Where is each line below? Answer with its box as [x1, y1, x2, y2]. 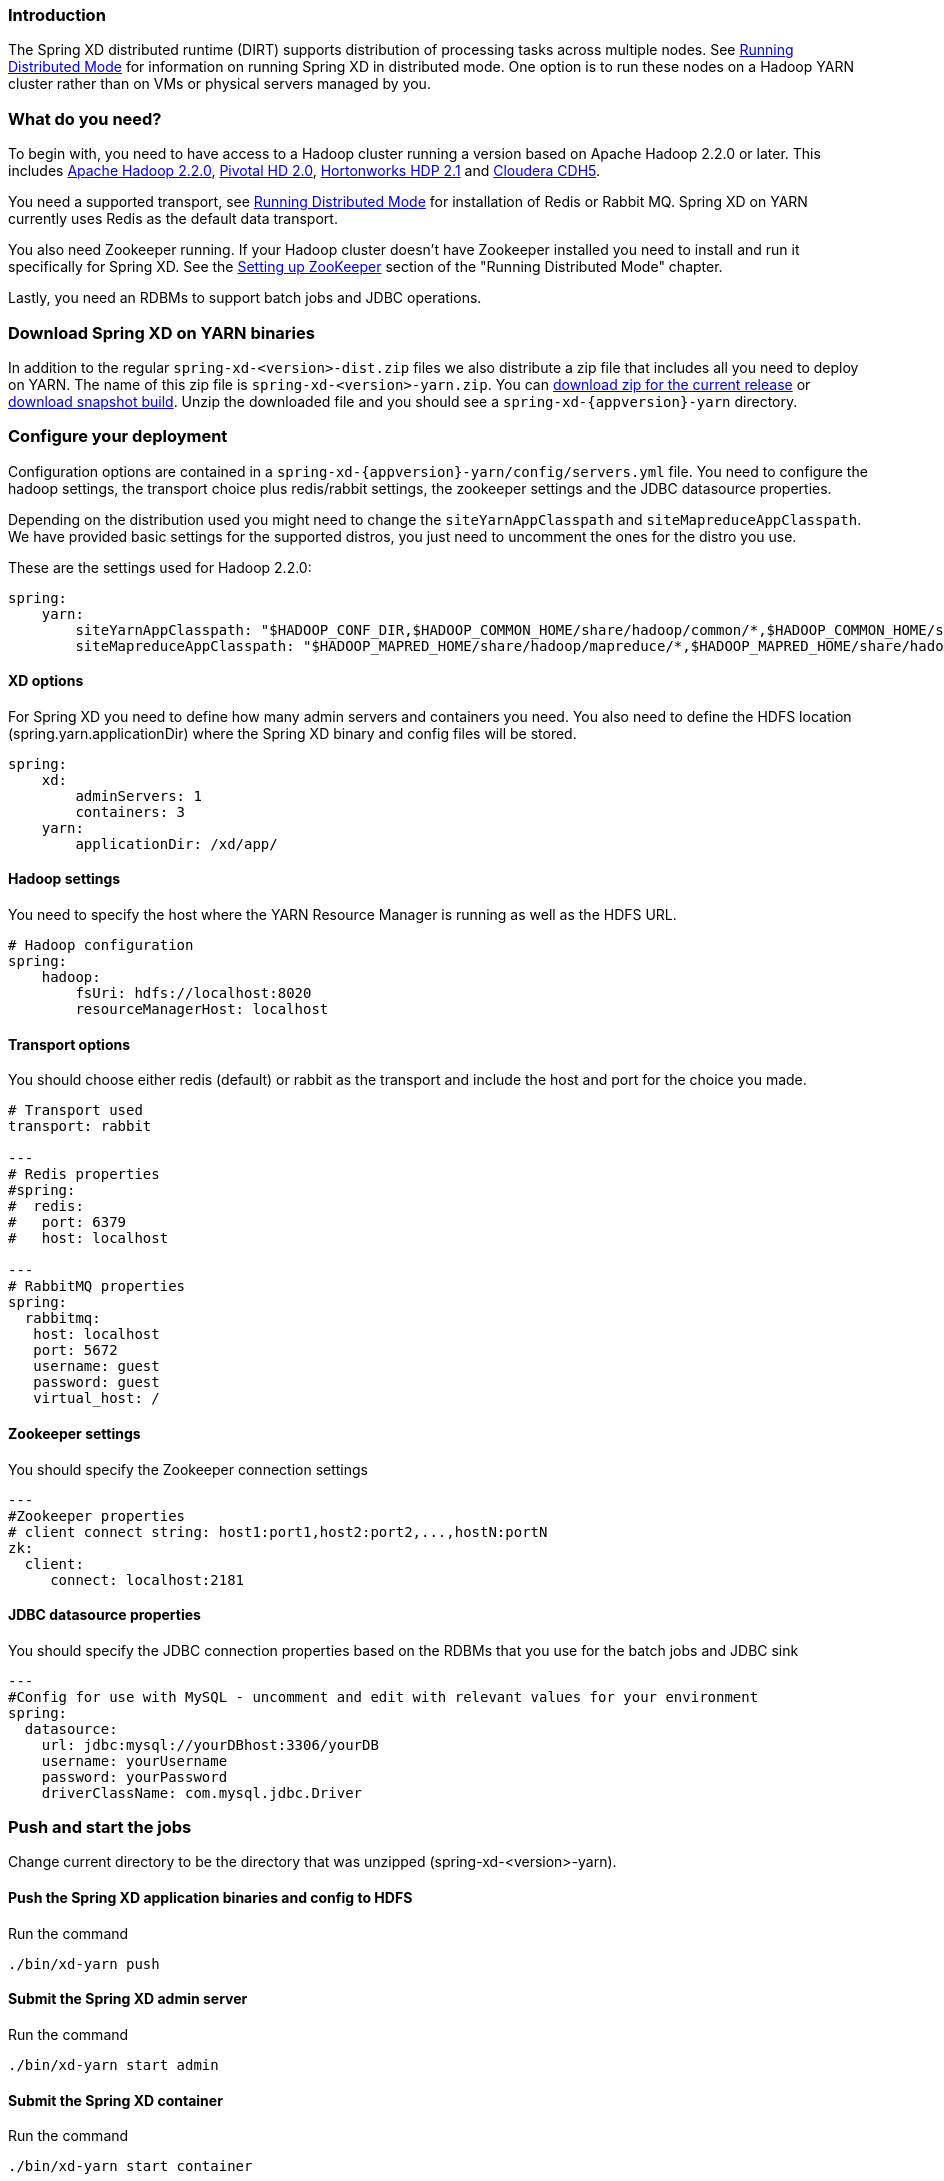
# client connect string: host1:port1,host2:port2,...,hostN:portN [8, 1523, 548, 1540]
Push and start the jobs [8, 1817, 192, 1838]
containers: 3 [75, 803, 186, 820]
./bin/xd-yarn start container [8, 2158, 253, 2175]
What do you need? [8, 108, 162, 129]
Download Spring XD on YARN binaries [8, 322, 315, 343]
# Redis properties [8, 1166, 160, 1183]
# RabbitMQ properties [8, 1278, 186, 1295]
